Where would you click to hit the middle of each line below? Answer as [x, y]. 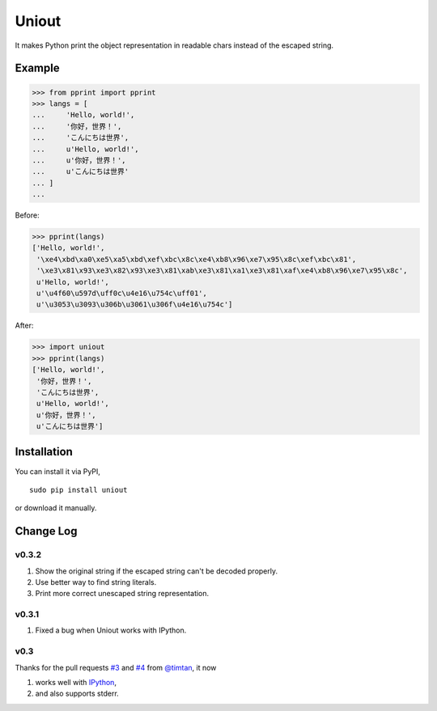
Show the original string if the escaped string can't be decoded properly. [157, 571]
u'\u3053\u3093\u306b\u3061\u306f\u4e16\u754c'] [135, 305]
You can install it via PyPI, [58, 471]
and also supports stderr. [77, 694]
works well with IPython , [76, 682]
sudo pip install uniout [78, 490]
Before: [27, 215]
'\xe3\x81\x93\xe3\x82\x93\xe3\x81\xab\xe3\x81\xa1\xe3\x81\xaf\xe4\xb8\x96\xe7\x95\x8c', [222, 271]
